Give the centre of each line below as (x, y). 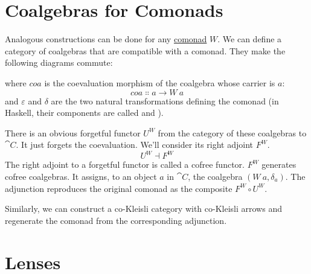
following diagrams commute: (59, 62)
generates (279, 164)
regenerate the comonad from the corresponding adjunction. (116, 220)
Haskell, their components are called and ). (84, 113)
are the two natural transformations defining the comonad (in (165, 100)
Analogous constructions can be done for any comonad (106, 39)
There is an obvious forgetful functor (73, 132)
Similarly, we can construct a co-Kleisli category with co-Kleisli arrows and (143, 209)
